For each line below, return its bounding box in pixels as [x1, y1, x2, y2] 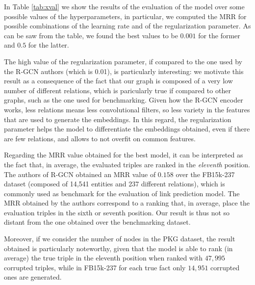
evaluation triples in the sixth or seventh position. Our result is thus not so [4, 207, 230, 217]
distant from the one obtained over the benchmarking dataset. [4, 217, 191, 227]
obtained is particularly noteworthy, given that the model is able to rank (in [4, 243, 233, 253]
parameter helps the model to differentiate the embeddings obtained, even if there [4, 124, 250, 134]
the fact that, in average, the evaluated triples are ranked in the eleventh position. [4, 159, 251, 169]
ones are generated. [4, 272, 62, 282]
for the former [198, 30, 240, 40]
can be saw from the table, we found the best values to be [4, 30, 178, 40]
